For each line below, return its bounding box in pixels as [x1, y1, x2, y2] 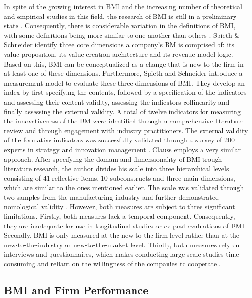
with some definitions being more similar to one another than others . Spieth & [4, 30, 240, 40]
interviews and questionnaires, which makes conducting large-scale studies [4, 249, 224, 259]
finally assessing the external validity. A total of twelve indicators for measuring [4, 106, 241, 116]
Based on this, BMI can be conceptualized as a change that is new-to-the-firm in [4, 58, 244, 69]
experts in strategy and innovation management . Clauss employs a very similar [4, 144, 241, 154]
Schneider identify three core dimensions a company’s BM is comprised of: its [4, 39, 235, 50]
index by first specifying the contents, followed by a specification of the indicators [4, 87, 247, 97]
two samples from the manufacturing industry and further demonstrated [4, 192, 219, 202]
